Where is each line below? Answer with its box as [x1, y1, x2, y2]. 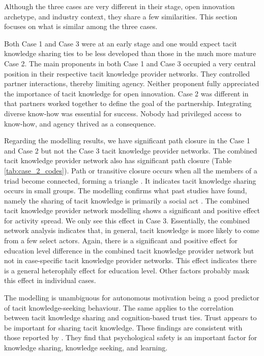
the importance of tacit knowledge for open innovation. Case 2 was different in [4, 88, 249, 98]
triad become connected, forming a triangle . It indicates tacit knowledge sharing [4, 175, 256, 186]
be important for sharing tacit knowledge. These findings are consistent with [4, 322, 243, 333]
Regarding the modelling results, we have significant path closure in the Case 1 [4, 135, 250, 146]
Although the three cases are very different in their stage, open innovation [4, 1, 235, 11]
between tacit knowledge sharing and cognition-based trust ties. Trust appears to [4, 312, 257, 323]
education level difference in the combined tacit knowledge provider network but [4, 245, 254, 256]
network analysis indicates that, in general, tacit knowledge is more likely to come [4, 225, 259, 236]
